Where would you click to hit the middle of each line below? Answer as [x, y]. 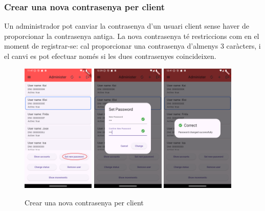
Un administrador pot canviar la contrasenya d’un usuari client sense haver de [127, 26]
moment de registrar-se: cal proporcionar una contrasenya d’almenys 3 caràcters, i [132, 46]
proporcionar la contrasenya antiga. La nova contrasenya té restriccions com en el [132, 36]
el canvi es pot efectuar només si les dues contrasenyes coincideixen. [110, 56]
